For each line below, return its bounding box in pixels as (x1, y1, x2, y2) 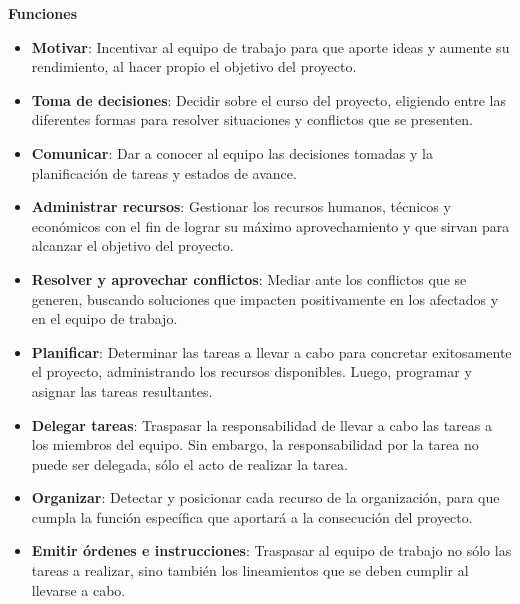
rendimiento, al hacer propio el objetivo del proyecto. (31, 56, 357, 77)
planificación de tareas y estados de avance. (31, 162, 297, 183)
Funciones (8, 3, 78, 23)
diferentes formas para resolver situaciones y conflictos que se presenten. (31, 109, 473, 130)
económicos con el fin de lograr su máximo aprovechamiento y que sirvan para (31, 215, 510, 236)
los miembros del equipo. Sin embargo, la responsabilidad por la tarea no (31, 434, 479, 455)
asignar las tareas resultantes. (31, 380, 213, 401)
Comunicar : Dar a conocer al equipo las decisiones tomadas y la (31, 142, 433, 163)
